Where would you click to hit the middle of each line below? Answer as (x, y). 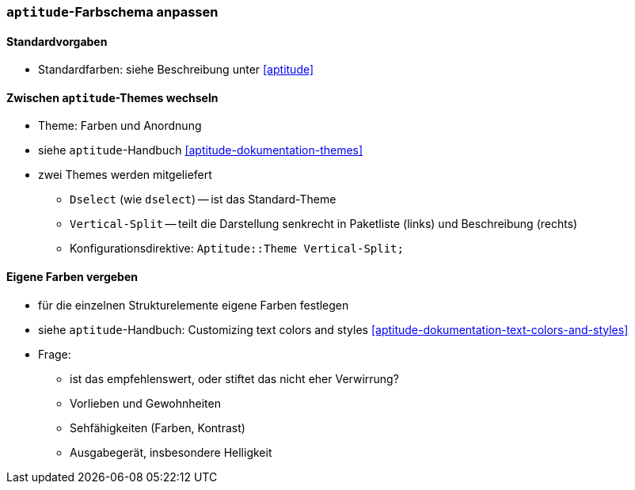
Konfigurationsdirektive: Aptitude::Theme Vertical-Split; (237, 249)
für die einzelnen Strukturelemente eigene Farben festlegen (194, 305)
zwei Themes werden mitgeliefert (125, 175)
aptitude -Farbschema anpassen (112, 12)
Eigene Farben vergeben (72, 277)
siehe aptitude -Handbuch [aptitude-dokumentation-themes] (201, 150)
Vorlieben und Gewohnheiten (145, 403)
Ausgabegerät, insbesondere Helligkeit (171, 452)
